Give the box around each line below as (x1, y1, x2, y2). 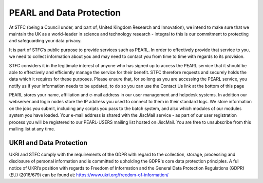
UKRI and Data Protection (9, 139, 88, 147)
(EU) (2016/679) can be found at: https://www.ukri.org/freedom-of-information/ (9, 172, 169, 178)
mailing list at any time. (9, 126, 56, 132)
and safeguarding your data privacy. (9, 38, 82, 44)
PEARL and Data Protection (9, 7, 121, 18)
